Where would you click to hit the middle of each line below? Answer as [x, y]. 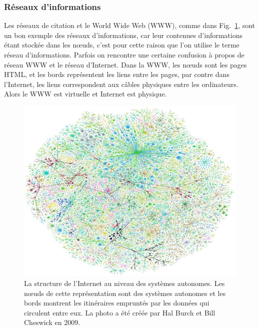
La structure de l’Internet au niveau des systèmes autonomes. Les [124, 283]
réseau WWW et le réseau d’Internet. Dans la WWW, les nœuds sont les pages [125, 64]
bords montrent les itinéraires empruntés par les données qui [117, 303]
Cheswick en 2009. [52, 322]
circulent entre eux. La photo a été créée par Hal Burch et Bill [120, 312]
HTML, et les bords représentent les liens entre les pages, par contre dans [117, 74]
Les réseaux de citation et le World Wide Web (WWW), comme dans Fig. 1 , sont [130, 25]
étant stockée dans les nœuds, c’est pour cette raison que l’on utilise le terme [122, 45]
